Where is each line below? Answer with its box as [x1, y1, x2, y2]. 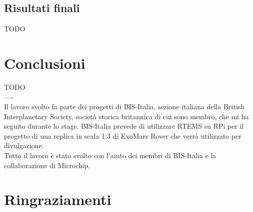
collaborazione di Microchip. [4, 160, 90, 170]
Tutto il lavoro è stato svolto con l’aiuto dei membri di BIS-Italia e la [4, 150, 217, 161]
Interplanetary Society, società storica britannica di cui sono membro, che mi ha [4, 111, 249, 121]
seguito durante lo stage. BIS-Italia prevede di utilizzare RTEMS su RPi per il [4, 121, 244, 131]
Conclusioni [4, 52, 85, 73]
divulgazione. [4, 140, 44, 151]
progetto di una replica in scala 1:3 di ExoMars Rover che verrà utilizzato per [4, 130, 242, 141]
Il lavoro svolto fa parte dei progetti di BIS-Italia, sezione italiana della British [4, 101, 245, 112]
